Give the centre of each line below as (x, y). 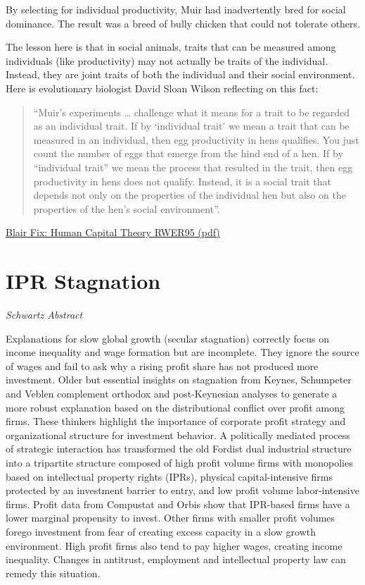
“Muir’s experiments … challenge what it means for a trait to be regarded (192, 112)
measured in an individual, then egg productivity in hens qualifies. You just (196, 139)
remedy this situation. (53, 573)
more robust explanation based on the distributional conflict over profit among (175, 407)
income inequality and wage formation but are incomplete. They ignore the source (182, 352)
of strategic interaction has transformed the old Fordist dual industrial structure (179, 449)
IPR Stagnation (83, 281)
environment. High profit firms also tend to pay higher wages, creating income (174, 545)
